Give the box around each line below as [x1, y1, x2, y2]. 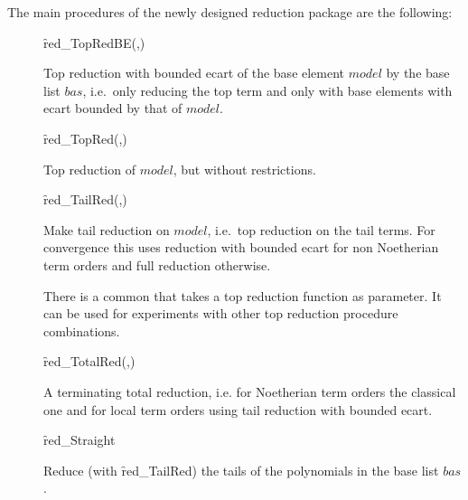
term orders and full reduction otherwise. [43, 255, 271, 274]
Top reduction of [43, 159, 136, 178]
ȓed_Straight [43, 430, 116, 449]
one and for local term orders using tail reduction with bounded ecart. [43, 400, 433, 419]
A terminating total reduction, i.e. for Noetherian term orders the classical [43, 382, 456, 401]
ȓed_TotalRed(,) [43, 352, 136, 371]
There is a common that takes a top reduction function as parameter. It [43, 286, 442, 305]
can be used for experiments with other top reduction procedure [43, 304, 398, 323]
